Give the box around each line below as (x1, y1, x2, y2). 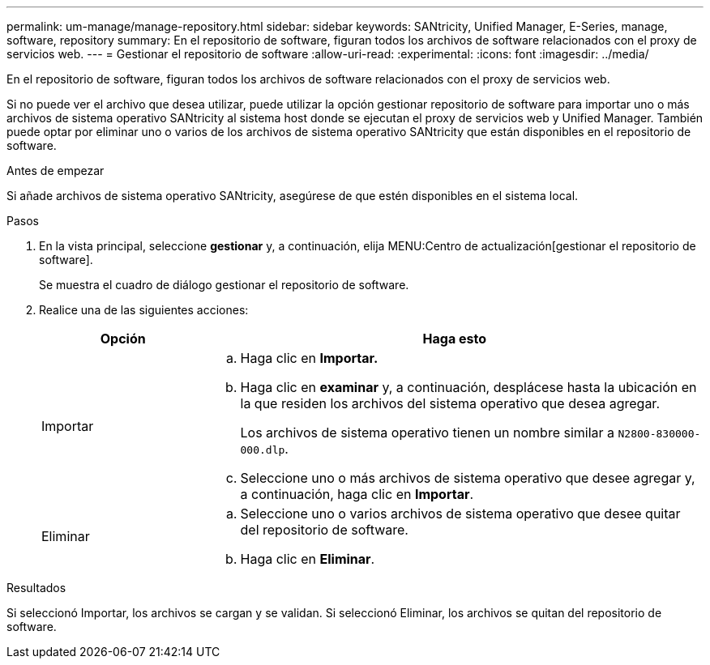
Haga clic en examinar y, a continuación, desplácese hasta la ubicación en (240, 379, 697, 395)
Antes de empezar (6, 164, 105, 177)
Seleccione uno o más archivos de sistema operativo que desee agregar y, (240, 470, 695, 486)
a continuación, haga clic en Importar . (240, 486, 474, 502)
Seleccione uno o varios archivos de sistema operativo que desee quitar (240, 505, 681, 522)
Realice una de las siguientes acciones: (39, 303, 249, 317)
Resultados (6, 581, 66, 595)
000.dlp (240, 444, 285, 456)
